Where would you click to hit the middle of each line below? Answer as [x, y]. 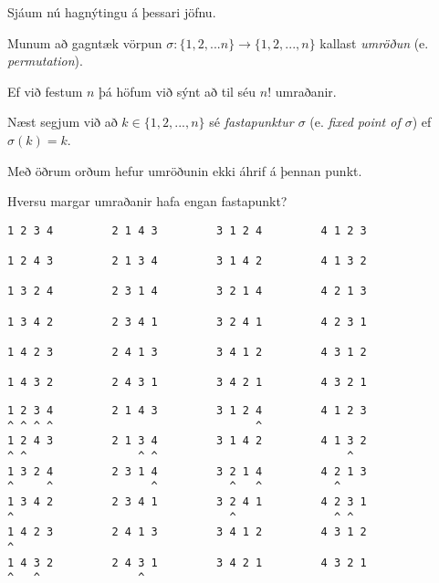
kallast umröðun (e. [374, 42]
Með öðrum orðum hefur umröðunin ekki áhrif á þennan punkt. [185, 170]
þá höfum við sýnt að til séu [178, 91]
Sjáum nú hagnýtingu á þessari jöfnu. [112, 12]
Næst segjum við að [63, 122]
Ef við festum [45, 91]
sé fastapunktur [251, 122]
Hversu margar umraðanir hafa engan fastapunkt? [147, 201]
